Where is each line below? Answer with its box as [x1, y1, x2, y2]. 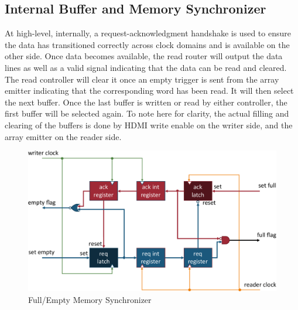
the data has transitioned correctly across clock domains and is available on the [5, 38, 290, 50]
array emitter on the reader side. [5, 130, 122, 142]
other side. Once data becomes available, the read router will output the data [5, 50, 283, 62]
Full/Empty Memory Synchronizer [28, 293, 152, 305]
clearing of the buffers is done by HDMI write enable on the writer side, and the [5, 118, 293, 131]
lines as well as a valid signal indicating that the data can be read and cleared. [5, 61, 287, 73]
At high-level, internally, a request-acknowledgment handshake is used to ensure [5, 27, 291, 39]
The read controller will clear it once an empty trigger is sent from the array [5, 73, 279, 85]
